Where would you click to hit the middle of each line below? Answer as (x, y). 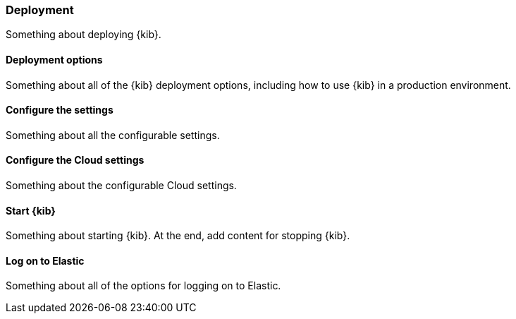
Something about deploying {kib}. (84, 35)
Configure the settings (60, 110)
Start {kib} (31, 210)
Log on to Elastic (45, 260)
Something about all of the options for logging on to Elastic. (143, 286)
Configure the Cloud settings (75, 160)
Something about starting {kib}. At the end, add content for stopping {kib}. (178, 236)
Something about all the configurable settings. (113, 135)
